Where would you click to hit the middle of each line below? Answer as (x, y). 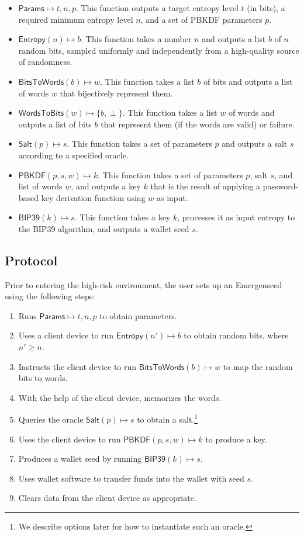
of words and (251, 113)
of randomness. (45, 62)
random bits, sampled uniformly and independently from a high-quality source (159, 50)
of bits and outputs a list (248, 81)
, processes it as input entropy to (236, 217)
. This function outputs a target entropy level (157, 8)
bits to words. (43, 378)
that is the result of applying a (205, 186)
